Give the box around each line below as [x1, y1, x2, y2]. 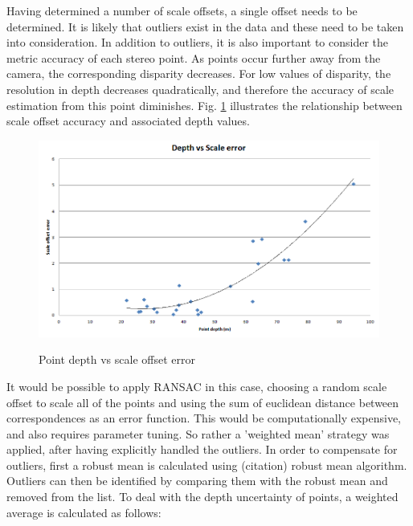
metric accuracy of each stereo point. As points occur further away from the [6, 49, 381, 66]
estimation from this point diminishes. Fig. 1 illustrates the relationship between [6, 96, 403, 113]
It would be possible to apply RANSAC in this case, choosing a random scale [6, 377, 387, 394]
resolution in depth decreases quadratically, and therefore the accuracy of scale [6, 80, 394, 97]
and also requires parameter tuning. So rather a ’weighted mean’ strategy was [6, 425, 390, 442]
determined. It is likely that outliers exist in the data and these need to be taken [6, 18, 404, 35]
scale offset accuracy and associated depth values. [6, 112, 250, 129]
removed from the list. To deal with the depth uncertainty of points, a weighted [6, 488, 399, 505]
